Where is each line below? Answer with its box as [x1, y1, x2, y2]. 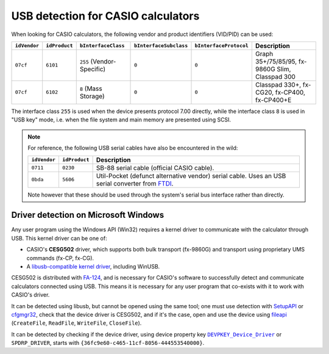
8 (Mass [79, 84, 103, 93]
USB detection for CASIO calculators [11, 9, 200, 23]
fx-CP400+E [255, 95, 292, 104]
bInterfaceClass [79, 43, 125, 49]
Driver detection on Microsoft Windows [11, 210, 164, 220]
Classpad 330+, [255, 80, 302, 88]
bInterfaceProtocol [194, 43, 249, 49]
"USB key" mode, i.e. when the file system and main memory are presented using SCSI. [11, 116, 232, 123]
